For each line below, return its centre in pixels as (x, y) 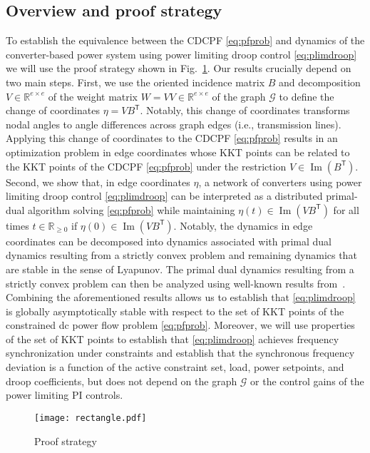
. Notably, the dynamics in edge (243, 225)
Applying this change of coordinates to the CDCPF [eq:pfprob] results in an (172, 138)
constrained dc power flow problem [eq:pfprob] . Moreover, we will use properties (180, 325)
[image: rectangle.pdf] (91, 418)
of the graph (239, 96)
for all (346, 209)
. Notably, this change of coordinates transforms (245, 110)
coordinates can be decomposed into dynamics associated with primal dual (169, 241)
